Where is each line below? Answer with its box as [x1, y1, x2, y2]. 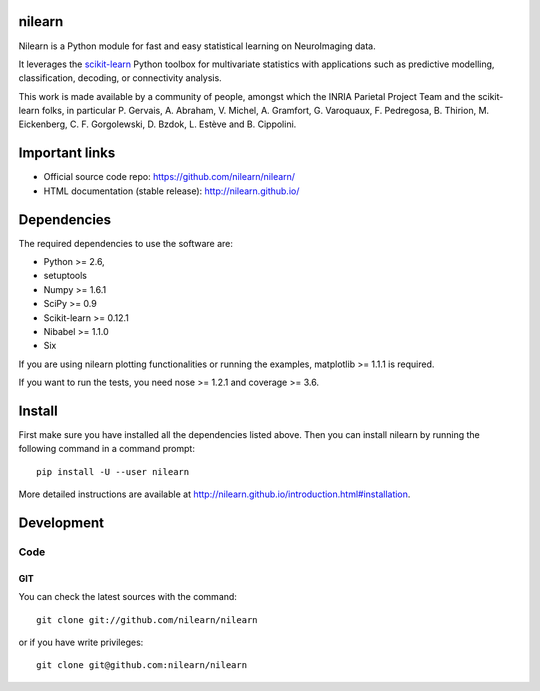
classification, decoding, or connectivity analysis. [18, 72, 222, 84]
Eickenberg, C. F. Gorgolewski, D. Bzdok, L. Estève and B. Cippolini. [18, 118, 297, 130]
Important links [18, 145, 116, 162]
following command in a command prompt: [18, 443, 195, 455]
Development [18, 515, 105, 532]
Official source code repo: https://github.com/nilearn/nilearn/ [43, 171, 295, 183]
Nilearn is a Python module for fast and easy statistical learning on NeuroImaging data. [18, 40, 376, 52]
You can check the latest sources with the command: [18, 591, 237, 603]
